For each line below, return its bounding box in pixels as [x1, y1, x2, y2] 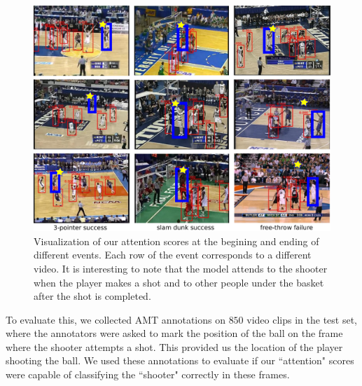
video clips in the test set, [246, 312, 357, 326]
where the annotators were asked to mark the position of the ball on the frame [6, 326, 343, 340]
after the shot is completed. [34, 289, 151, 303]
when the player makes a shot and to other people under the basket [34, 275, 324, 289]
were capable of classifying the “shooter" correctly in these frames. [6, 367, 290, 382]
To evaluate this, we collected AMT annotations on [6, 312, 225, 326]
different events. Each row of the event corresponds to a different [34, 247, 312, 262]
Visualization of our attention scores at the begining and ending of [34, 233, 319, 248]
